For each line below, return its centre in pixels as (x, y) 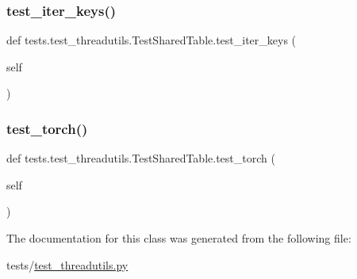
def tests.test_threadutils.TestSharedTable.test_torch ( (141, 158)
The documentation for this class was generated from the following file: (179, 238)
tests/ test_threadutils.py (67, 264)
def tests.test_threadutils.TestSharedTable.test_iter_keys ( (152, 40)
